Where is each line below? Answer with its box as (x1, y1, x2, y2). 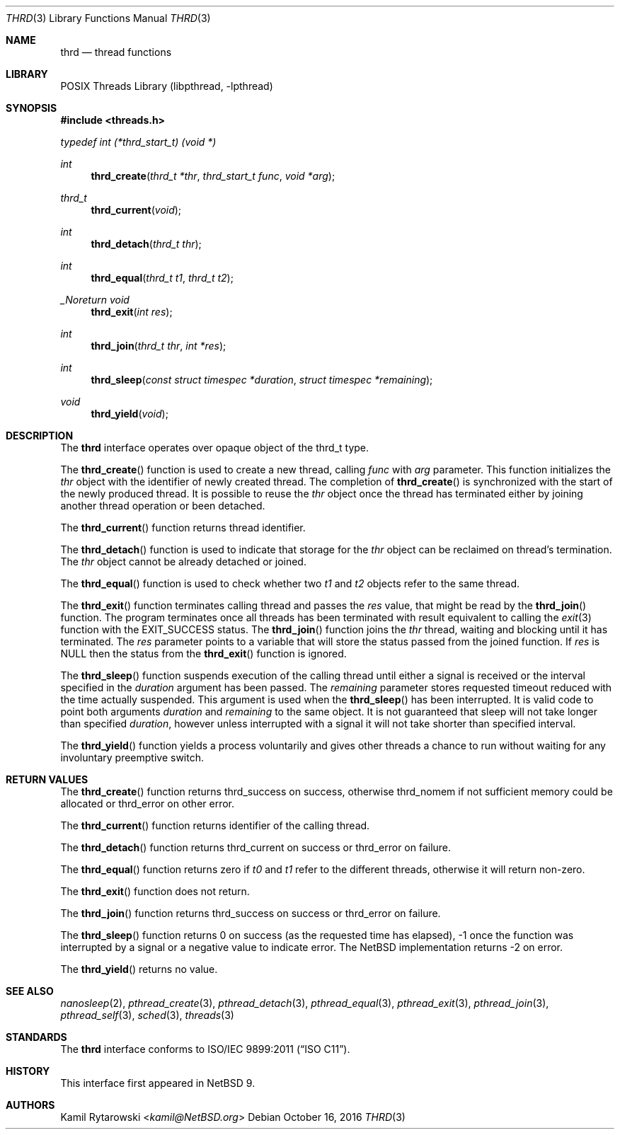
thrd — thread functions (60, 46, 172, 58)
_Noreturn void (60, 294, 130, 306)
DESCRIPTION (6, 430, 74, 442)
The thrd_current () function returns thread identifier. (60, 522, 306, 534)
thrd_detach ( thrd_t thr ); (91, 238, 202, 250)
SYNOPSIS (6, 102, 57, 114)
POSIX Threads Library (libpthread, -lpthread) (60, 80, 273, 92)
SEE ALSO (6, 985, 54, 997)
